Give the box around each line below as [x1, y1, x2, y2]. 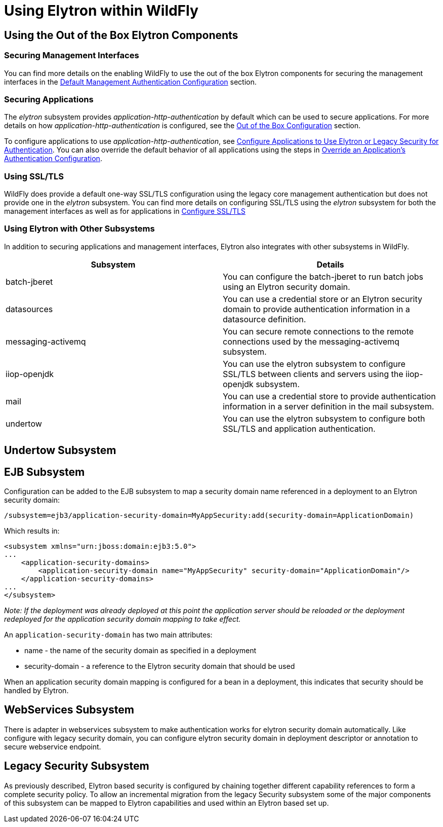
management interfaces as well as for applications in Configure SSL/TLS [4, 207, 246, 216]
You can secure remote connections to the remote [223, 326, 414, 336]
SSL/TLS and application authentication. [223, 423, 376, 434]
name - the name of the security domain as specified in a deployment [24, 646, 257, 655]
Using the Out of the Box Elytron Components [4, 28, 238, 42]
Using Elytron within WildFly [4, 2, 198, 19]
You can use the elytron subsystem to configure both [223, 413, 425, 424]
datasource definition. [223, 314, 306, 324]
